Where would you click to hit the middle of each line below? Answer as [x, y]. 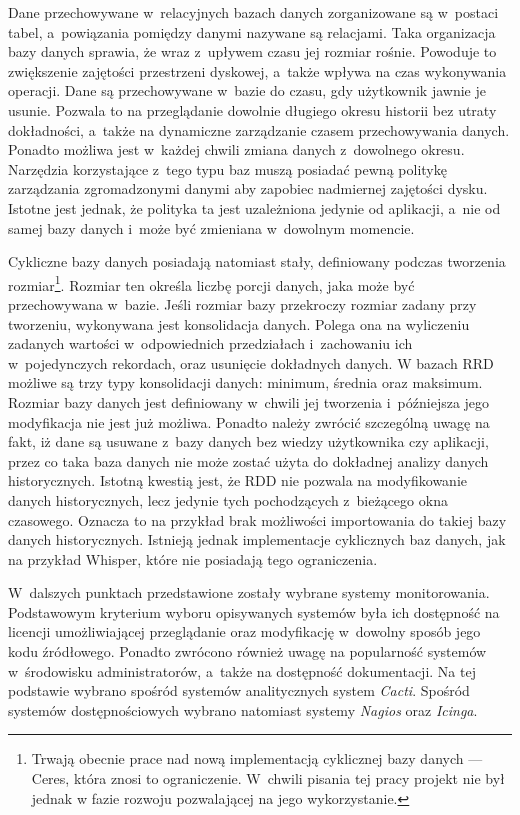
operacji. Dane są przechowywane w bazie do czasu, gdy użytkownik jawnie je [247, 90]
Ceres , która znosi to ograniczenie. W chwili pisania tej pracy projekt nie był [268, 778]
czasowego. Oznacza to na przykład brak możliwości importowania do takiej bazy [257, 519]
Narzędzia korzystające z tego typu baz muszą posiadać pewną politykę [227, 168]
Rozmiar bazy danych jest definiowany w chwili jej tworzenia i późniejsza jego [249, 401]
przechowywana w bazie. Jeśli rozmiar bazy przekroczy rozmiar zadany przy [242, 303]
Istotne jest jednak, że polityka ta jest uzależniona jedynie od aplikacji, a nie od [254, 207]
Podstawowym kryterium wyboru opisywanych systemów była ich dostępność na [254, 611]
